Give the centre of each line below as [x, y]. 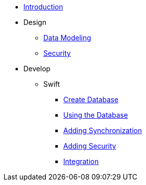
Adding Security [90, 146]
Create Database [91, 99]
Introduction [43, 7]
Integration [81, 161]
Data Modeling [67, 38]
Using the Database [96, 115]
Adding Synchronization [103, 130]
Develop [37, 69]
